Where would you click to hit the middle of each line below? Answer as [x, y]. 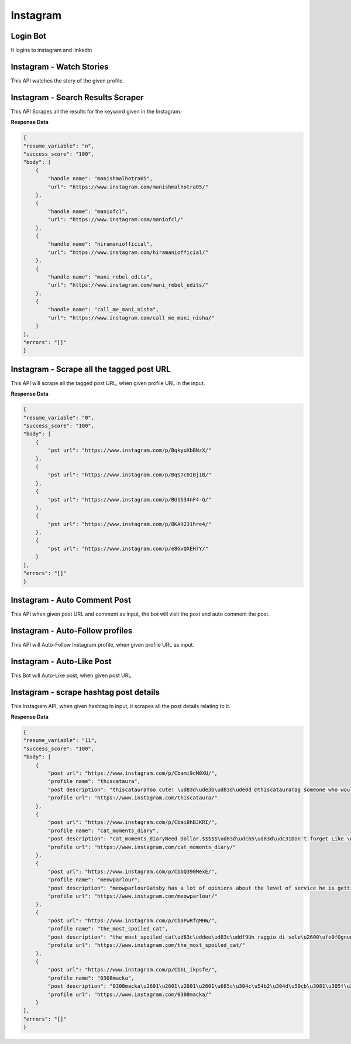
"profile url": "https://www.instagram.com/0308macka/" [130, 994]
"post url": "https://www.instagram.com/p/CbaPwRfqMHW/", [133, 921]
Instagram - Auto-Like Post [61, 661]
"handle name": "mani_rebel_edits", [100, 277]
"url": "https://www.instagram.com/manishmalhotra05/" [128, 187]
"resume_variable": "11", [60, 741]
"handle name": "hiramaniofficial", [100, 244]
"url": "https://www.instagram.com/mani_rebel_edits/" [128, 285]
